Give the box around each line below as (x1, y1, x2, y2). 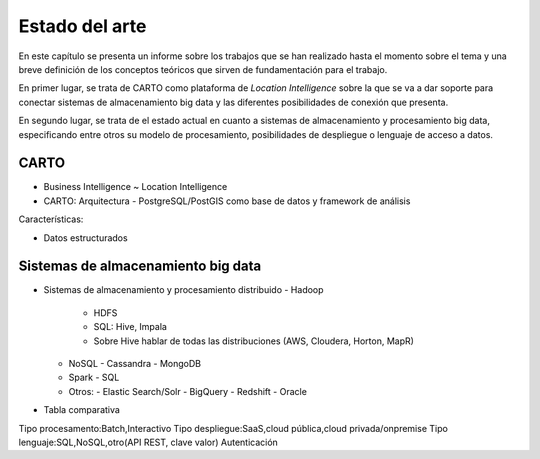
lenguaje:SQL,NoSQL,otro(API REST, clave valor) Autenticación (18, 436, 279, 448)
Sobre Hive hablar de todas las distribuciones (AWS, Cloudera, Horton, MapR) (93, 335, 415, 347)
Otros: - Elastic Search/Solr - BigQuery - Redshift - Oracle (68, 385, 307, 397)
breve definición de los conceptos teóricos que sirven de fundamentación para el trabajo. (18, 63, 388, 75)
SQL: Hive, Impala (93, 321, 167, 333)
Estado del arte (18, 15, 147, 37)
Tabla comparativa (43, 404, 120, 416)
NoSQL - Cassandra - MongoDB (68, 358, 202, 370)
